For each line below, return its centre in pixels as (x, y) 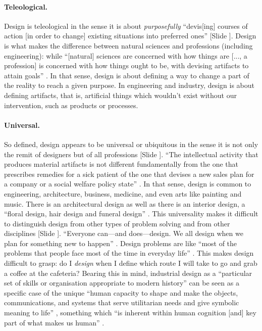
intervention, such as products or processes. (71, 105)
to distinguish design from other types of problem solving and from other (117, 223)
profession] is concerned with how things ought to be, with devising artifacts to (126, 65)
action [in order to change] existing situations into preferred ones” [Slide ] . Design (130, 36)
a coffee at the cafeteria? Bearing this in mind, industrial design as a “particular (128, 273)
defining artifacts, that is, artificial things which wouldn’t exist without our (120, 95)
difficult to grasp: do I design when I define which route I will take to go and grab (131, 263)
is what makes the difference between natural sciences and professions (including (128, 45)
